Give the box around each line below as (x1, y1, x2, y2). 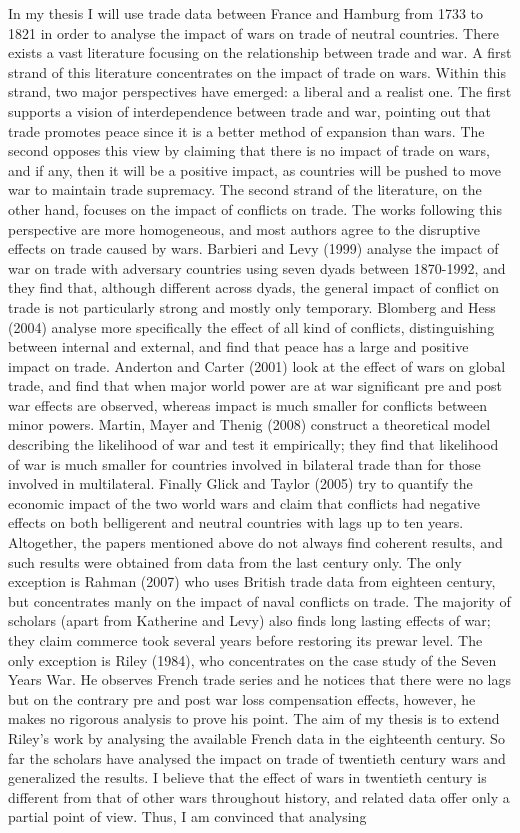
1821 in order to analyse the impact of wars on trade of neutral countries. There (8, 22, 499, 43)
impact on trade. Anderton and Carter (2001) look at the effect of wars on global (8, 355, 506, 376)
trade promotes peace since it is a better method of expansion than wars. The (8, 120, 485, 141)
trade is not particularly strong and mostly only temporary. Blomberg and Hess (8, 296, 496, 317)
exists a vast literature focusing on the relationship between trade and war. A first (8, 42, 512, 63)
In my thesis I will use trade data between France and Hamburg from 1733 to (8, 3, 483, 23)
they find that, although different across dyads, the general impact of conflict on (8, 277, 500, 298)
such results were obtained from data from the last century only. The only (8, 551, 462, 572)
